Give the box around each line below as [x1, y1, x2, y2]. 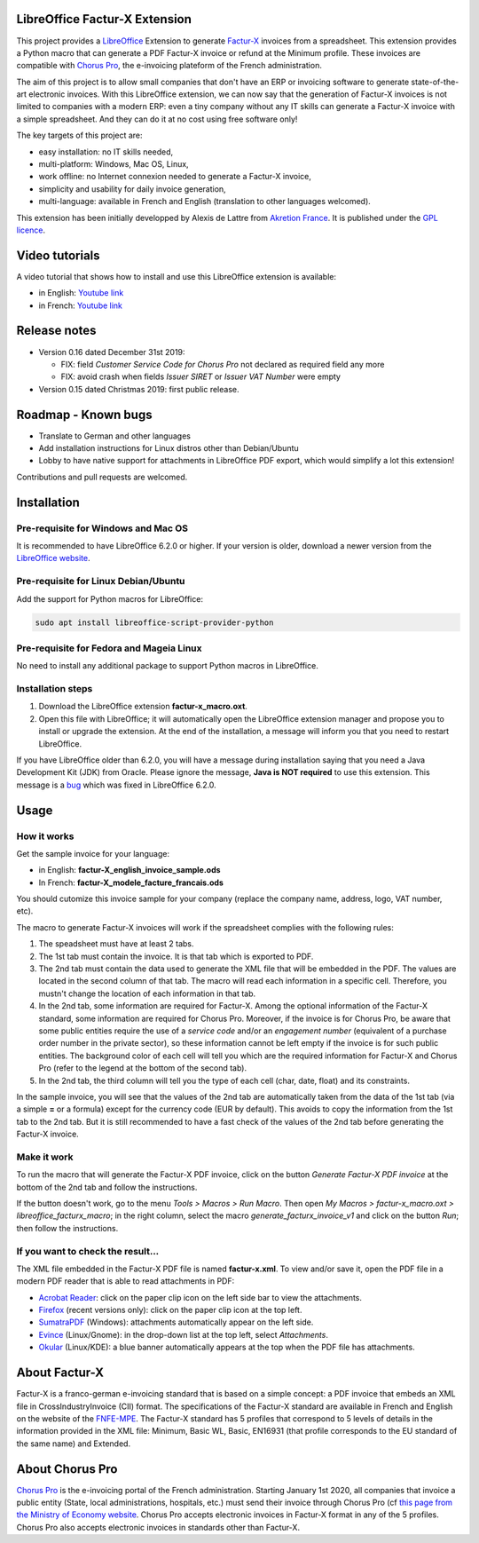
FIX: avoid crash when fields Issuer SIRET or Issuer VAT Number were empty [60, 371, 342, 382]
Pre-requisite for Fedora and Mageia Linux [16, 642, 203, 654]
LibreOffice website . [16, 553, 90, 564]
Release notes [16, 323, 97, 338]
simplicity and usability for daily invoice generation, [38, 183, 226, 194]
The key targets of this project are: [16, 130, 143, 141]
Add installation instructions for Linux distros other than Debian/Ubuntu [38, 443, 299, 454]
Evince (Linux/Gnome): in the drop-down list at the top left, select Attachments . [38, 1329, 328, 1340]
